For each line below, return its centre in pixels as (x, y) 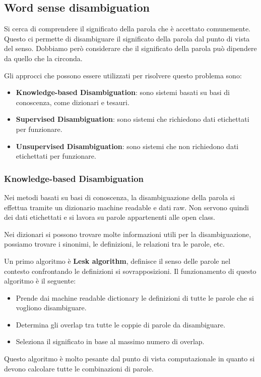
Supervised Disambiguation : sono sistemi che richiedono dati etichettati (133, 119)
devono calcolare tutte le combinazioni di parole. (79, 368)
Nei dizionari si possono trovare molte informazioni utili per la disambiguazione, (128, 234)
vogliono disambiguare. (51, 308)
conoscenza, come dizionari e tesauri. (73, 102)
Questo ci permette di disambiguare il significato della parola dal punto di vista (127, 38)
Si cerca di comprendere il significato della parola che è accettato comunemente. (127, 29)
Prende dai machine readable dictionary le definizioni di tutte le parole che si (135, 297)
